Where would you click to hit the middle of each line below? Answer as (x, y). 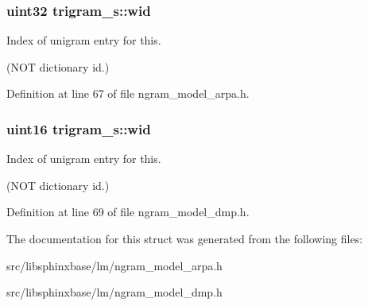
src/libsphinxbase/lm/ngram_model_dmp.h (114, 292)
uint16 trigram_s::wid (79, 128)
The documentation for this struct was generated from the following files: (185, 238)
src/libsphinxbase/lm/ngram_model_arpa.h (114, 265)
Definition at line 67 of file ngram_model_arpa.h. (128, 93)
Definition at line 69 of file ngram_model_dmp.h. (128, 212)
